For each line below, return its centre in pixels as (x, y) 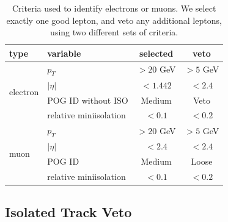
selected (156, 53)
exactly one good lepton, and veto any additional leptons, (114, 20)
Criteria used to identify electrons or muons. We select (114, 8)
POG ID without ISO (88, 100)
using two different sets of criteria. (114, 32)
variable (64, 53)
